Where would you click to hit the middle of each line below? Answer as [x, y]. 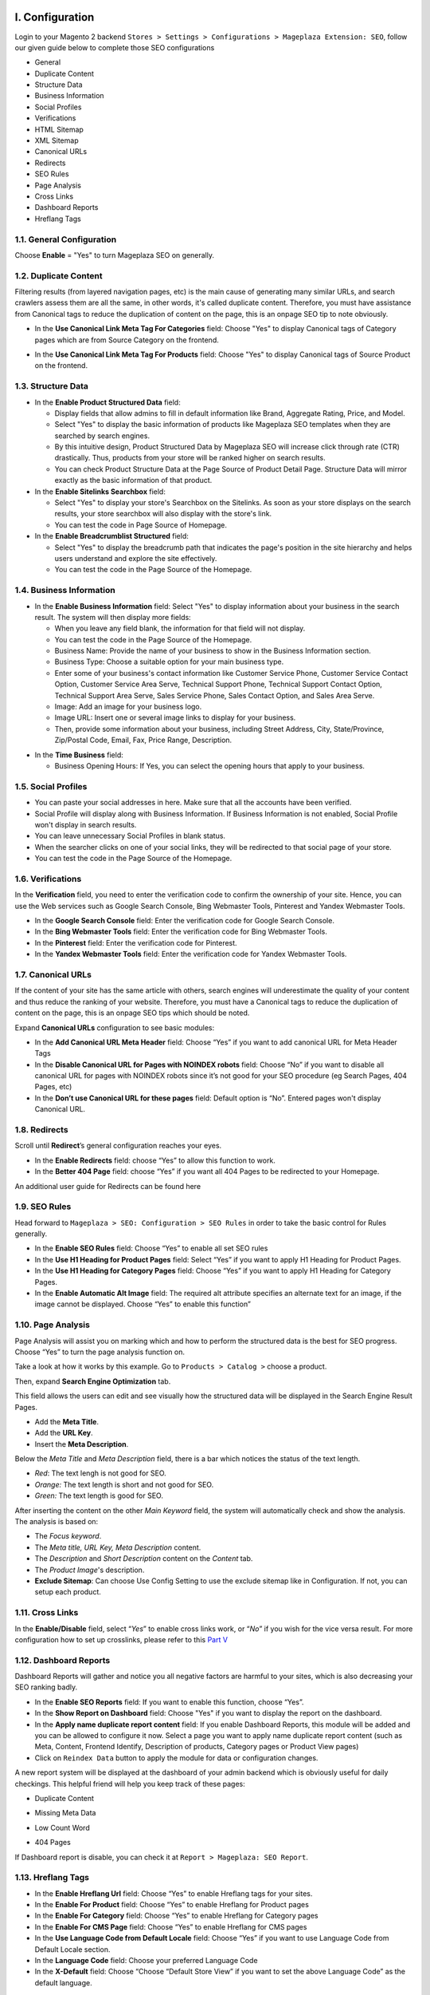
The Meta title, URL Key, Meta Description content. [118, 1547]
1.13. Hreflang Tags [52, 1878]
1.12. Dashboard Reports [63, 1660]
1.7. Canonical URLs [53, 974]
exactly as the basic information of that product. [133, 480]
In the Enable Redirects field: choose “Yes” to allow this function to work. [155, 1160]
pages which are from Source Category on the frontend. [127, 340]
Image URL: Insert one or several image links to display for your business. [175, 717]
